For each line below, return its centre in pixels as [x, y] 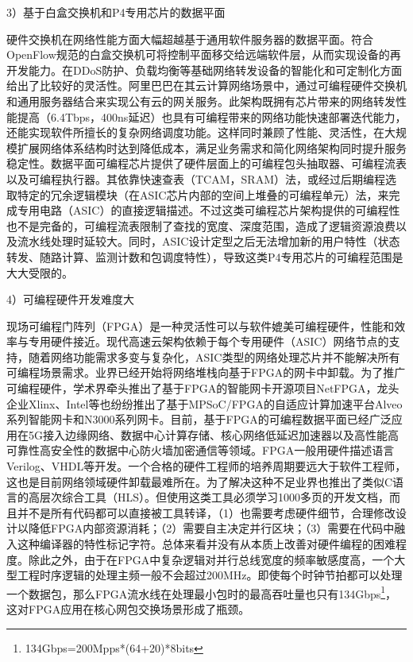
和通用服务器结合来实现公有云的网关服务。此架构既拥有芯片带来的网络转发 [201, 101]
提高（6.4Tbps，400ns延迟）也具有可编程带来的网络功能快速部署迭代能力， [212, 116]
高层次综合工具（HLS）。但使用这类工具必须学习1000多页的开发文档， [209, 497]
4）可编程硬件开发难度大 [70, 299]
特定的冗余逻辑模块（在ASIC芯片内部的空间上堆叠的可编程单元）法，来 [203, 194]
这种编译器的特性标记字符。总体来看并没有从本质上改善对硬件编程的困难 [206, 544]
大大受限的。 [40, 272]
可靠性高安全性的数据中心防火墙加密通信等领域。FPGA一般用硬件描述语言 [201, 450]
